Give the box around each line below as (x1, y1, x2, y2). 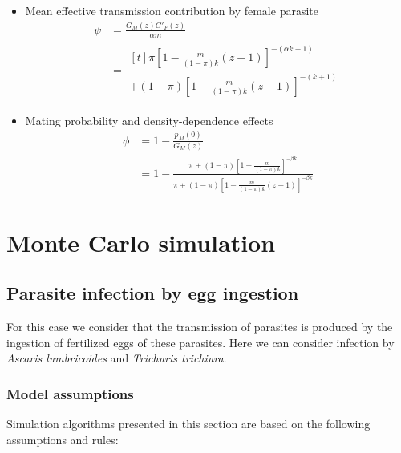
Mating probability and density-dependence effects (25, 111, 273, 128)
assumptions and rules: (6, 431, 119, 447)
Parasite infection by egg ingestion (6, 281, 299, 305)
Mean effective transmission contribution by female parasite (25, 2, 318, 18)
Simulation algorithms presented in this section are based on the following (6, 415, 371, 432)
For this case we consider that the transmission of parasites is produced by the (6, 318, 393, 335)
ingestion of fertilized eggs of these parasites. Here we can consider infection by (6, 334, 395, 350)
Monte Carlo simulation (6, 225, 276, 258)
